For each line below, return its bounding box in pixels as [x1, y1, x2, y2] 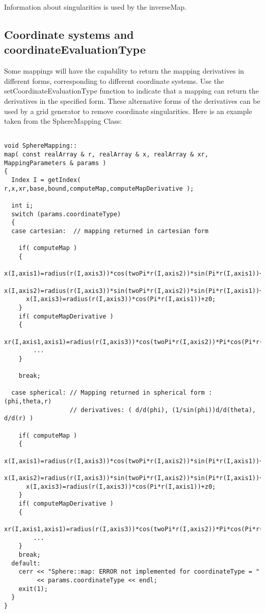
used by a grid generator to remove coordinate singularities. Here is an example [4, 105, 252, 116]
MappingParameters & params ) [4, 159, 107, 167]
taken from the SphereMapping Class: [4, 116, 122, 126]
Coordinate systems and [4, 26, 134, 42]
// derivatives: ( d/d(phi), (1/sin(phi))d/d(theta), [69, 406, 256, 414]
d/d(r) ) [4, 415, 34, 422]
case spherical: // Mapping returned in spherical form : [11, 389, 213, 397]
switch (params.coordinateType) [11, 210, 121, 218]
